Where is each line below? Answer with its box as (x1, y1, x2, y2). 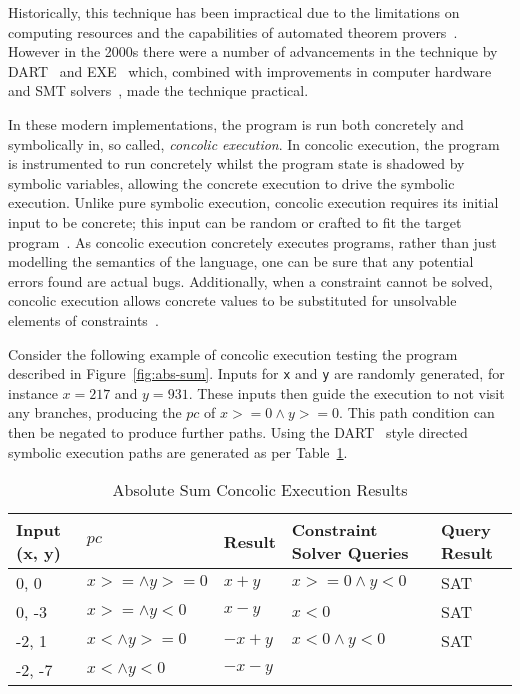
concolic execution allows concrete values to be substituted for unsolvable (8, 290, 457, 311)
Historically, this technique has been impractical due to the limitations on (8, 2, 460, 22)
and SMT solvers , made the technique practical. (8, 80, 309, 101)
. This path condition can (339, 402, 495, 423)
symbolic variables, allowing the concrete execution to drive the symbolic (8, 172, 455, 193)
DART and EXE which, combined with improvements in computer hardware (8, 60, 492, 81)
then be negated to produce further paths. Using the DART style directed (8, 421, 468, 442)
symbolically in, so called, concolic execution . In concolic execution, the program (8, 133, 500, 154)
